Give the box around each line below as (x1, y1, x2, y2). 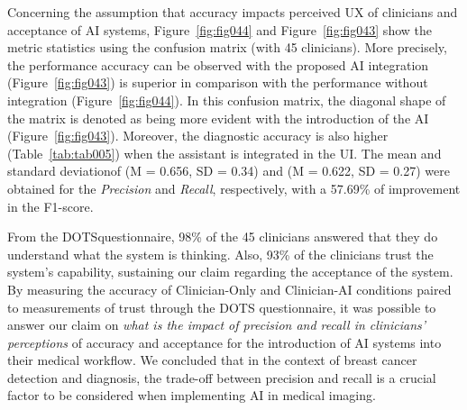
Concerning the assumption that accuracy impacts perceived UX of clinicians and (7, 3, 458, 21)
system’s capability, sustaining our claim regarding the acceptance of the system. (7, 262, 453, 281)
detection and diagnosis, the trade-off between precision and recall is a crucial (7, 368, 436, 387)
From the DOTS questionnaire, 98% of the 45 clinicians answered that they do (7, 227, 438, 246)
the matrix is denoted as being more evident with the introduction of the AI (7, 108, 429, 127)
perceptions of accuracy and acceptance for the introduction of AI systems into (7, 333, 442, 351)
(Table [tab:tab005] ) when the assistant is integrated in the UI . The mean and (7, 143, 442, 162)
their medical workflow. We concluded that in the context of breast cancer (7, 351, 417, 369)
